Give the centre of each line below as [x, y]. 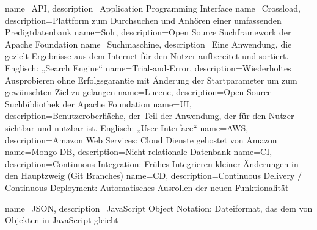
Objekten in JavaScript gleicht [62, 220]
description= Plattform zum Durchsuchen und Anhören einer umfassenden [143, 20]
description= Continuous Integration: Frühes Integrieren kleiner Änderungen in [152, 163]
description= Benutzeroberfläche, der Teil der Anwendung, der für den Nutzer [150, 116]
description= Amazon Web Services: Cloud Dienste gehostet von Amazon [141, 139]
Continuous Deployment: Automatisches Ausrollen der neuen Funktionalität [147, 187]
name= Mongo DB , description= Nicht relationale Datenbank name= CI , [139, 152]
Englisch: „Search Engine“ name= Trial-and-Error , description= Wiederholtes [148, 67]
